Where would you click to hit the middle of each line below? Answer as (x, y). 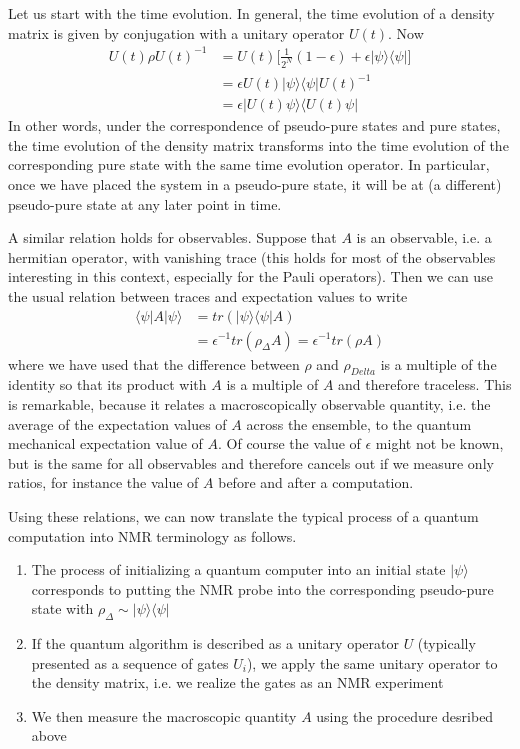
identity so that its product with (107, 384)
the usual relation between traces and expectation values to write (208, 295)
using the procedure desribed (405, 715)
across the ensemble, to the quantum (359, 423)
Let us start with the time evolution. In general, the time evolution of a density (251, 13)
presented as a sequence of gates (130, 662)
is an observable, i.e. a (424, 237)
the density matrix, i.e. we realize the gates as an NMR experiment (237, 682)
